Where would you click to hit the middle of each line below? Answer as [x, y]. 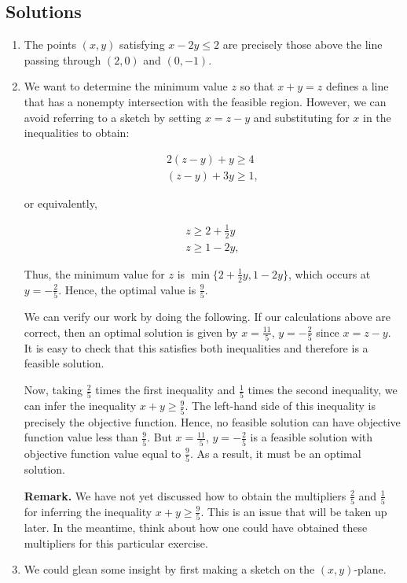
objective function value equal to [103, 453]
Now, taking [53, 390]
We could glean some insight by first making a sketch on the [169, 569]
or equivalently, [60, 203]
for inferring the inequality [88, 511]
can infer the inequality [80, 406]
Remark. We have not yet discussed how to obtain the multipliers [185, 495]
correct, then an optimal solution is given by [131, 332]
